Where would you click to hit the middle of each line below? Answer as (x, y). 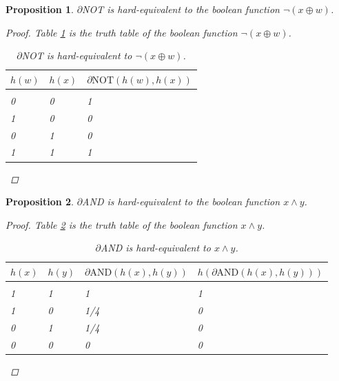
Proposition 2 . (40, 202)
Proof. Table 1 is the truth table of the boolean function (122, 32)
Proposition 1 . (40, 9)
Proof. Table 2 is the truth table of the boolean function (122, 224)
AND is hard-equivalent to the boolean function (181, 202)
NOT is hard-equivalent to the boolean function (181, 9)
